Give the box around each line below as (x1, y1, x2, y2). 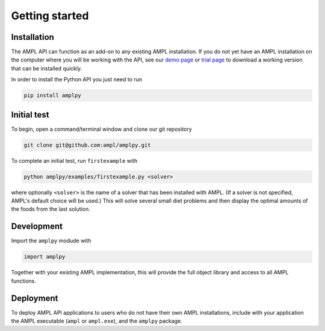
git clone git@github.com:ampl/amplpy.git (23, 142, 151, 148)
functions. (11, 277, 36, 285)
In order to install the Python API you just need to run (11, 76, 143, 83)
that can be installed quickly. (11, 65, 82, 72)
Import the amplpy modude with (11, 237, 91, 244)
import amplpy (23, 253, 66, 260)
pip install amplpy (23, 92, 81, 99)
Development (11, 221, 63, 232)
